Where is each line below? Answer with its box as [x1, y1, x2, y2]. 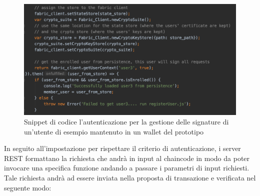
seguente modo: [4, 182, 51, 192]
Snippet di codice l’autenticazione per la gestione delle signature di [24, 116, 229, 127]
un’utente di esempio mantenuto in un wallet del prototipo [24, 126, 204, 136]
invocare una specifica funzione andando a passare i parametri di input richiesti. [4, 162, 249, 173]
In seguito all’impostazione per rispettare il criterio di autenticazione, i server [4, 143, 241, 153]
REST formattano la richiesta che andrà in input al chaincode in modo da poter [4, 152, 250, 163]
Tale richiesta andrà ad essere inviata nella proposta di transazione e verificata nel [4, 172, 256, 183]
